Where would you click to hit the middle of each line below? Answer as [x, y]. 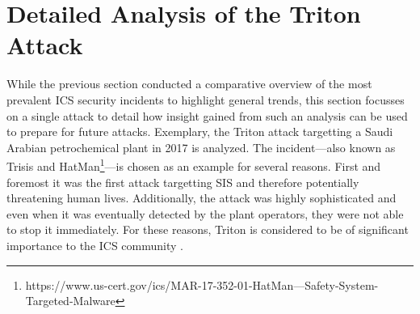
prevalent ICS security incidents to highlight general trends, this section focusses [206, 99]
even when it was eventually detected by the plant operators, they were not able [205, 213]
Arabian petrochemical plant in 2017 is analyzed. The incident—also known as [201, 147]
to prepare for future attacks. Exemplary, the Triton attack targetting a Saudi [200, 132]
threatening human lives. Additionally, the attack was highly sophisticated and [202, 198]
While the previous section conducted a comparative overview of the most [189, 84]
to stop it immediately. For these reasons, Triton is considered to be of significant [208, 229]
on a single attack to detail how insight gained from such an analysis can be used [207, 115]
